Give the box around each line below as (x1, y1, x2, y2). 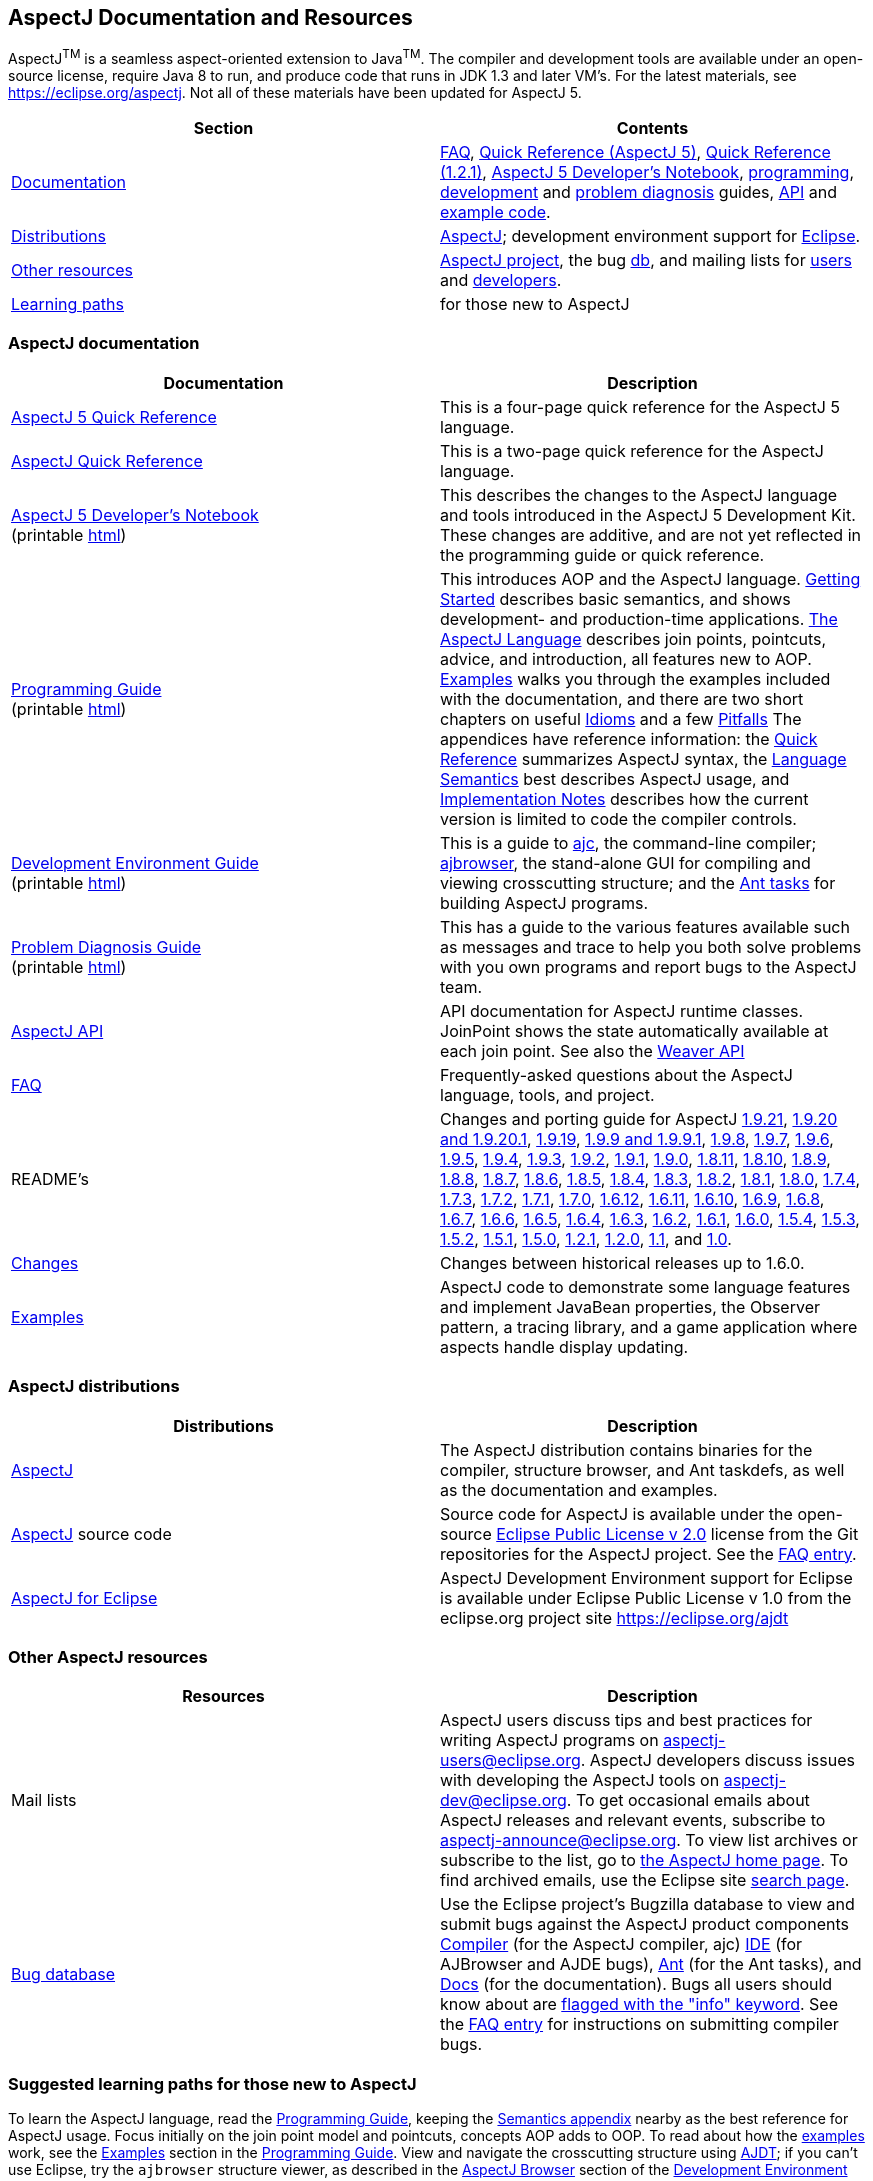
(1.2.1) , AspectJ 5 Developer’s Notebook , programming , (440, 162, 855, 183)
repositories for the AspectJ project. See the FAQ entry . (440, 1543, 857, 1564)
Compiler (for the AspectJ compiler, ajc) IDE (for (440, 1934, 803, 1955)
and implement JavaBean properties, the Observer (440, 1296, 820, 1317)
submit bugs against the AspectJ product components (440, 1914, 849, 1935)
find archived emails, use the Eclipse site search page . (440, 1870, 850, 1891)
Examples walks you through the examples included (440, 668, 831, 689)
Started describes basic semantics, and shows (440, 588, 791, 609)
